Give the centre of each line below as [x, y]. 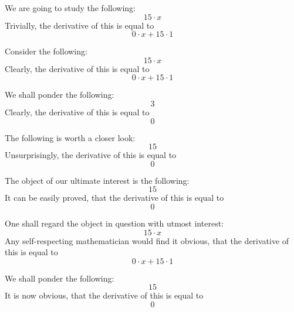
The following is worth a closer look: [70, 137]
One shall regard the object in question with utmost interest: [114, 223]
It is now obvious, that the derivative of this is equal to [104, 295]
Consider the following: [46, 51]
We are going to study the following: [70, 8]
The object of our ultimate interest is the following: [97, 180]
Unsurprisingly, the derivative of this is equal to [91, 155]
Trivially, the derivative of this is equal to [80, 25]
